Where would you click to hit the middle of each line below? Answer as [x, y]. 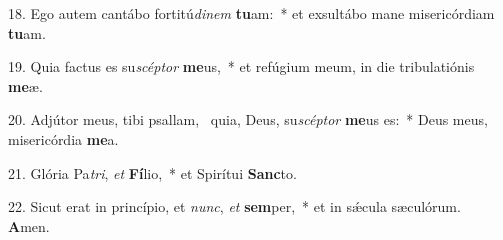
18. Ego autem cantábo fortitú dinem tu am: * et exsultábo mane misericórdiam [251, 13]
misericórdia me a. [63, 138]
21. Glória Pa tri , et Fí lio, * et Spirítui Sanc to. [152, 172]
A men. [29, 225]
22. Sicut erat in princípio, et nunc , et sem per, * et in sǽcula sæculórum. [234, 206]
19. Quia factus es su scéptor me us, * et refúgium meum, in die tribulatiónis [241, 66]
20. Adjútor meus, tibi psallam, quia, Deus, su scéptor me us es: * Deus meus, [248, 119]
